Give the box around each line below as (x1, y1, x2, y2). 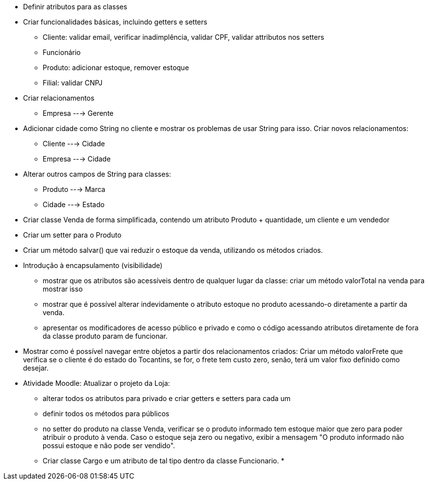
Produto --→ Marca (43, 185, 105, 193)
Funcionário (43, 48, 81, 56)
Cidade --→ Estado (43, 200, 105, 209)
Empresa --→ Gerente (43, 109, 114, 117)
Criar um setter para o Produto (23, 231, 122, 239)
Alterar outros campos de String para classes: (23, 170, 171, 178)
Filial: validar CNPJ (43, 79, 103, 87)
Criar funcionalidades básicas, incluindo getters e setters (23, 18, 207, 26)
